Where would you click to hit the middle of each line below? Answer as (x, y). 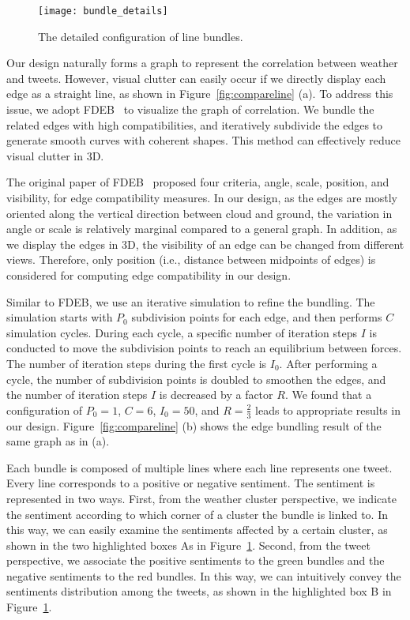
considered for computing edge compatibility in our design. (149, 274)
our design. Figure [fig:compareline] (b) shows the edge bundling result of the (194, 425)
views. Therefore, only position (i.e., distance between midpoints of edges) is (191, 259)
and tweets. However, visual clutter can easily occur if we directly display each (196, 78)
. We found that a (328, 395)
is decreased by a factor (216, 395)
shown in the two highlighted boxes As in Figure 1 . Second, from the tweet (188, 545)
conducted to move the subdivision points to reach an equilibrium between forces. (204, 348)
